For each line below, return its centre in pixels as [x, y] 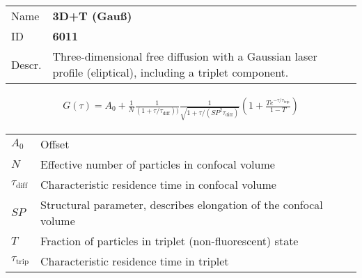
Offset [55, 144]
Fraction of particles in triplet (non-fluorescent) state [170, 240]
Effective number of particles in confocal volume [158, 164]
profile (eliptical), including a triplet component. [171, 72]
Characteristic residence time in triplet [135, 261]
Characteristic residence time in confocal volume [158, 184]
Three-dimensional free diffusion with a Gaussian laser [185, 56]
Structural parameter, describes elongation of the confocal [182, 204]
